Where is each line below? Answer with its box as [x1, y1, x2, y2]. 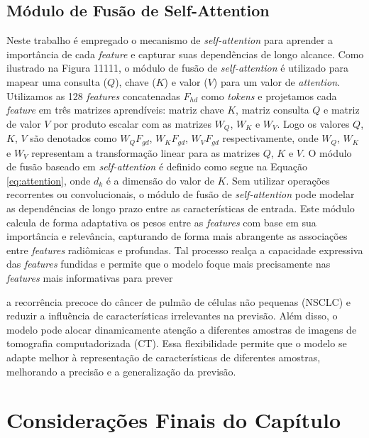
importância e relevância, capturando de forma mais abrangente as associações [6, 229, 348, 243]
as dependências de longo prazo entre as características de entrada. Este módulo [6, 201, 355, 216]
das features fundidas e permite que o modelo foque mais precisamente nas [6, 256, 331, 271]
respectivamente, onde [222, 131, 319, 146]
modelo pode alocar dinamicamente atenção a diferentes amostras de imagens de [6, 322, 357, 336]
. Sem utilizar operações [226, 173, 330, 187]
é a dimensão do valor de [106, 173, 214, 187]
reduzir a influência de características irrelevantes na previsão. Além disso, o [6, 308, 338, 323]
